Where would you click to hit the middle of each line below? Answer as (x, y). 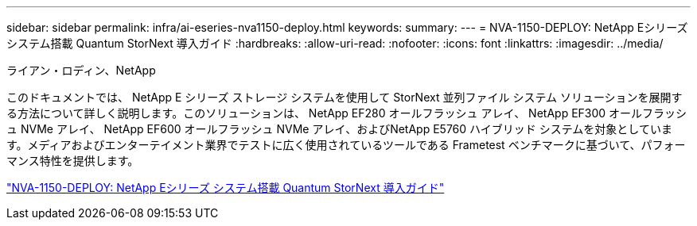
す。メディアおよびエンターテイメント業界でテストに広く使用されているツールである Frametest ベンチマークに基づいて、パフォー (346, 145)
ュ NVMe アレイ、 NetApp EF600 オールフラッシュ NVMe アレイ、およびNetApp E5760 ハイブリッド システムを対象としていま (339, 129)
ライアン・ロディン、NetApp (81, 70)
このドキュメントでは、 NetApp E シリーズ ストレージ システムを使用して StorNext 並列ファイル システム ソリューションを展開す (345, 97)
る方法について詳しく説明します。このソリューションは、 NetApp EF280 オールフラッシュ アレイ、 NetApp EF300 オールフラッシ (347, 113)
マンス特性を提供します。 (73, 161)
